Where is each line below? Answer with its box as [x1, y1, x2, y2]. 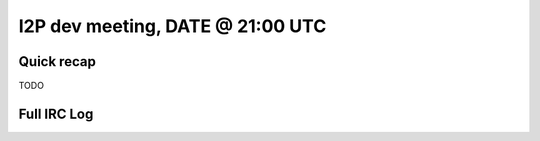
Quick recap [18, 53, 97, 70]
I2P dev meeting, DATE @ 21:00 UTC [18, 15, 327, 37]
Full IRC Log [18, 105, 94, 122]
